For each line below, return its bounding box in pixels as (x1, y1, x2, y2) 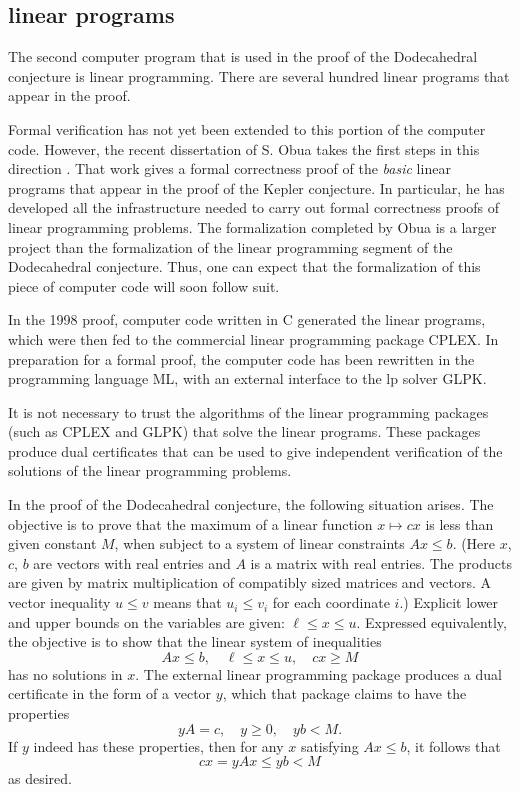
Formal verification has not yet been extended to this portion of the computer (8, 118, 486, 139)
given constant (8, 533, 97, 554)
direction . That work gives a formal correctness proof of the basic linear (8, 158, 451, 179)
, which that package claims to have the (222, 683, 467, 704)
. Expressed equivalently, (356, 611, 507, 632)
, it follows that (406, 735, 501, 756)
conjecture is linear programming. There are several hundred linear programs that (8, 65, 510, 86)
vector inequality (8, 592, 111, 613)
